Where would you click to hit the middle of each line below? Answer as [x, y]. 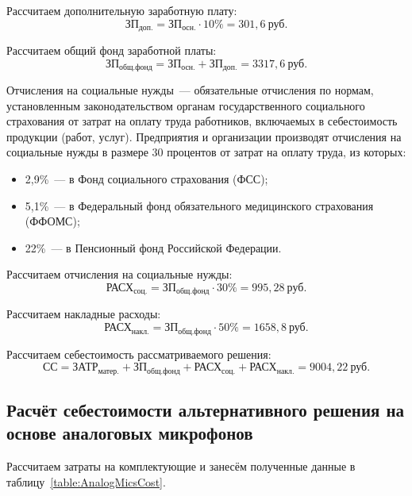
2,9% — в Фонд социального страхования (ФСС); [146, 179]
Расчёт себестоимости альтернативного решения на [206, 409]
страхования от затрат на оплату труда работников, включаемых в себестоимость [202, 121]
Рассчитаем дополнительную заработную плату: [122, 10]
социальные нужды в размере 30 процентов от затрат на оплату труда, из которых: [206, 152]
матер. [108, 371]
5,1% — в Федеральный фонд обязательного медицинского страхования [199, 205]
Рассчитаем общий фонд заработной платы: [112, 50]
